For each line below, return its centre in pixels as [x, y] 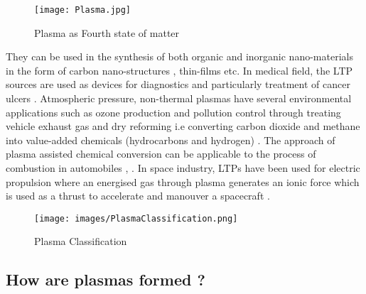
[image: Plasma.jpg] [83, 10]
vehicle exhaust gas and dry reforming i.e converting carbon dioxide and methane [183, 126]
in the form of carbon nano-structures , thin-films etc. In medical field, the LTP [179, 70]
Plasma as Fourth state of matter [107, 32]
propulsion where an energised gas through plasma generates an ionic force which [183, 181]
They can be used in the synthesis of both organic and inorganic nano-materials [179, 56]
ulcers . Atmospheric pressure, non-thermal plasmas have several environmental [179, 98]
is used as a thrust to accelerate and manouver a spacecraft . [138, 196]
